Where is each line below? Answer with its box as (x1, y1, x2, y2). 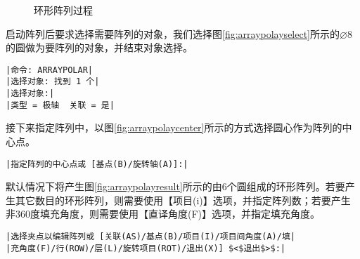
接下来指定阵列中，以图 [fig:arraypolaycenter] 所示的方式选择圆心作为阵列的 (6, 120, 342, 135)
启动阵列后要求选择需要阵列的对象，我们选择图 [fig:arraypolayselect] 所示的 (6, 26, 340, 41)
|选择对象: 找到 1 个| (6, 77, 100, 87)
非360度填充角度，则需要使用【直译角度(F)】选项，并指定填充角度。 (6, 206, 321, 221)
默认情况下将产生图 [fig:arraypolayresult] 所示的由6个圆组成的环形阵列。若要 (6, 179, 345, 194)
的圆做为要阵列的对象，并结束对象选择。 (6, 40, 193, 55)
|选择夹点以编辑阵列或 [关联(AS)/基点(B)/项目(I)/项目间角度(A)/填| (6, 232, 295, 242)
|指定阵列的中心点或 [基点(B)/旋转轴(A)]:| (6, 159, 188, 169)
